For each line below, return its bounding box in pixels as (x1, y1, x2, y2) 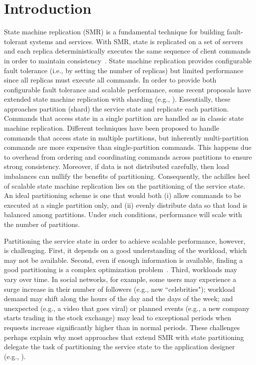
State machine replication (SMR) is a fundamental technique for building (4, 27, 225, 37)
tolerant (4, 36, 28, 46)
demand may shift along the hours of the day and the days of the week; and (4, 293, 233, 304)
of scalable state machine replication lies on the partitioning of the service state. (4, 180, 246, 191)
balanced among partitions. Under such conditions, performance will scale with (4, 209, 242, 220)
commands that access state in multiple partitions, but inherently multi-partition (4, 132, 249, 142)
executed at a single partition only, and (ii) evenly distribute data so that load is (4, 199, 248, 210)
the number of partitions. (4, 219, 80, 229)
